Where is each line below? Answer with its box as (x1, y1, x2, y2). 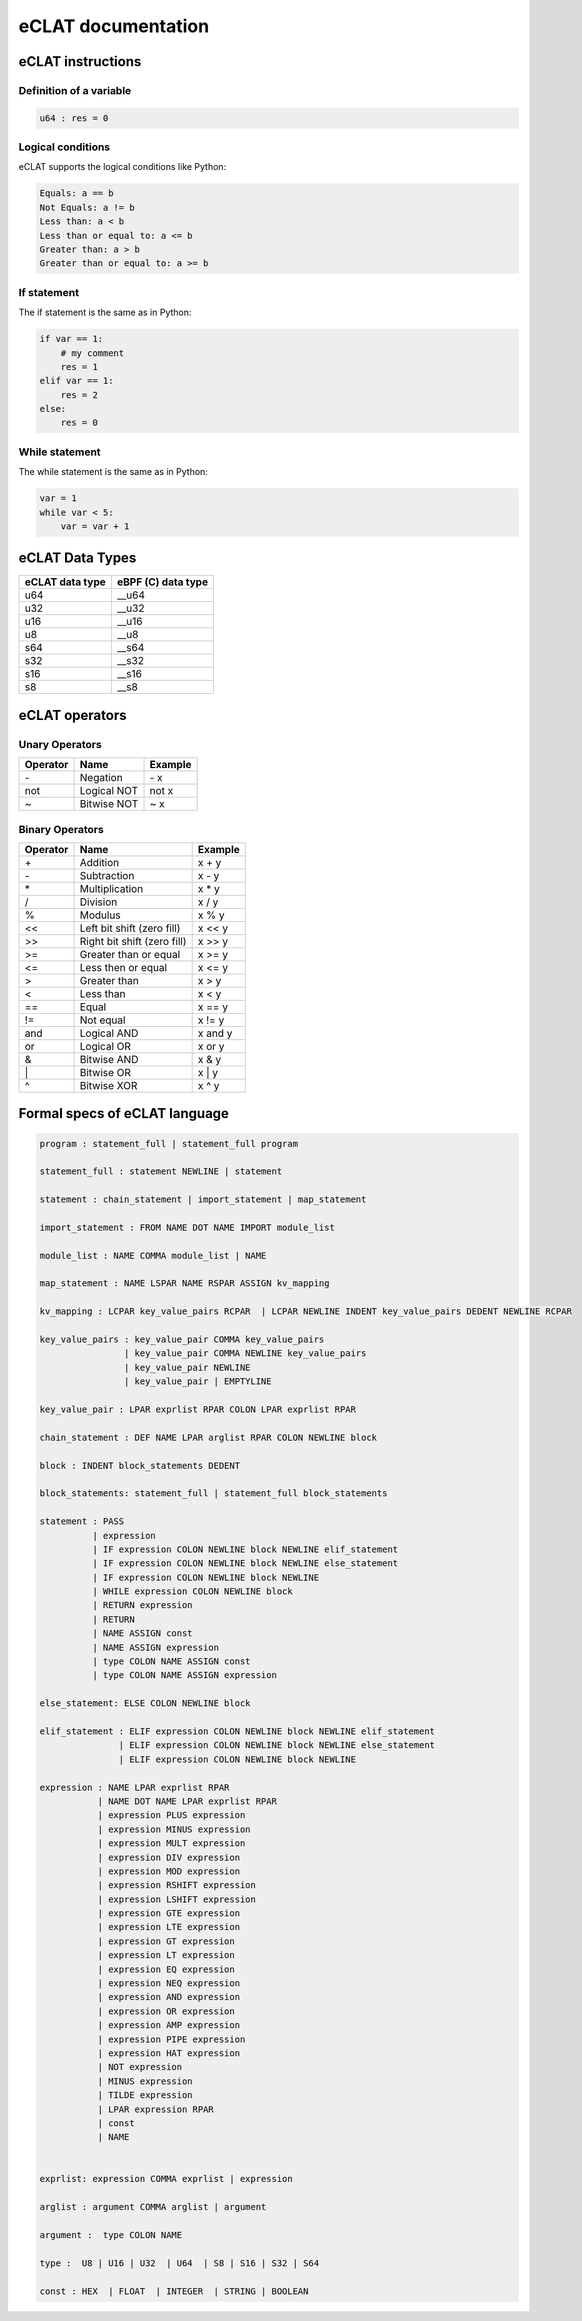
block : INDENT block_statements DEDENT (39, 1460, 240, 1471)
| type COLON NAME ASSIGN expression (91, 1670, 277, 1681)
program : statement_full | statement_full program (39, 1138, 299, 1149)
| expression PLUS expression (97, 1810, 246, 1821)
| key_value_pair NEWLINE (123, 1361, 251, 1373)
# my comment (60, 347, 125, 359)
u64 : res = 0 (39, 112, 109, 124)
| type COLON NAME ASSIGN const (91, 1656, 251, 1667)
